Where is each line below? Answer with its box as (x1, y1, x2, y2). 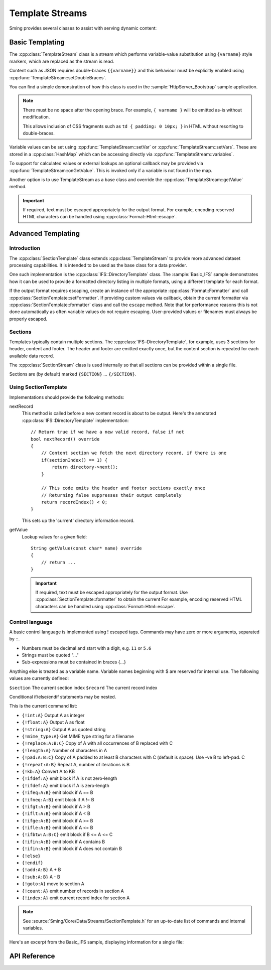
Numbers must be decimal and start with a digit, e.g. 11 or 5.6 (22, 645, 152, 651)
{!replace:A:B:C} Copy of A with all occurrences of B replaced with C (22, 740, 173, 746)
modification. (23, 114, 50, 120)
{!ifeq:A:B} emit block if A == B (22, 789, 93, 795)
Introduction (9, 245, 40, 252)
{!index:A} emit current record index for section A (22, 895, 130, 901)
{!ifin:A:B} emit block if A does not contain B (22, 846, 122, 852)
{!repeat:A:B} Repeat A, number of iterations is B (22, 761, 130, 767)
